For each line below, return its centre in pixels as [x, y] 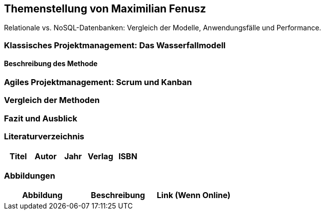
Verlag [100, 156]
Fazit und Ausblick [41, 118]
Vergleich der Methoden [52, 100]
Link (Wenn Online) [194, 195]
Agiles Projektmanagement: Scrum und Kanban [98, 82]
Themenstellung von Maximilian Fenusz [105, 9]
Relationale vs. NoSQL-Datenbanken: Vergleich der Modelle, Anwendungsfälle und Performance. [163, 28]
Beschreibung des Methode [51, 64]
